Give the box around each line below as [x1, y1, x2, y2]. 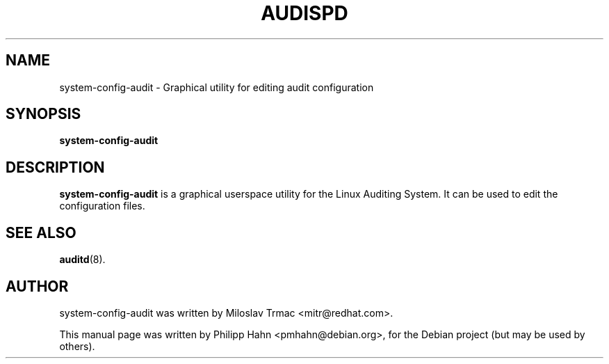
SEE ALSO [6, 223, 76, 242]
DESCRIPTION [6, 158, 105, 176]
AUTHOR [6, 277, 69, 295]
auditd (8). [59, 253, 106, 266]
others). [59, 340, 95, 352]
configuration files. [59, 200, 145, 212]
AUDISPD [261, 1, 348, 25]
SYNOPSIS [6, 105, 81, 123]
